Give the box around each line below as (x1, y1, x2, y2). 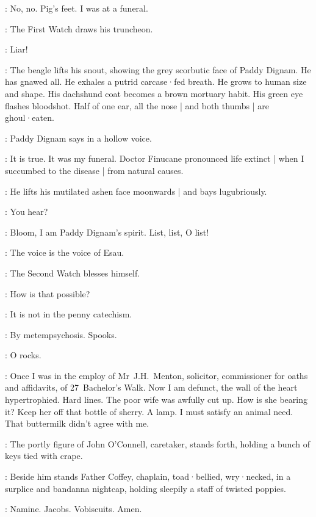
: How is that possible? (5, 287, 90, 300)
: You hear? (5, 205, 48, 218)
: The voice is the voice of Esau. (5, 246, 124, 259)
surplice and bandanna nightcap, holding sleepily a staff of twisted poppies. (5, 482, 286, 494)
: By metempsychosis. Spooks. (5, 328, 117, 341)
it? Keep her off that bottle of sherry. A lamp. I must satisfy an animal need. (5, 405, 293, 418)
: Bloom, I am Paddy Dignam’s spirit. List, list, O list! (5, 225, 209, 238)
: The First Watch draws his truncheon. (5, 22, 153, 35)
